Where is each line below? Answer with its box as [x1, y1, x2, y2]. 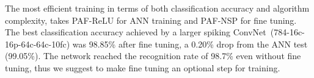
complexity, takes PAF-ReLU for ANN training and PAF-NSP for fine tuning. [5, 13, 297, 26]
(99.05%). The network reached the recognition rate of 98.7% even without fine [5, 49, 301, 62]
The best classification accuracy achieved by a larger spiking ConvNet [5, 26, 266, 38]
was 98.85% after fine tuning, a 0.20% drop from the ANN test [72, 37, 308, 50]
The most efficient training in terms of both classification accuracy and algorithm [5, 2, 310, 14]
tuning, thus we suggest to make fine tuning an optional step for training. [5, 61, 280, 74]
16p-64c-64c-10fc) [5, 37, 70, 50]
